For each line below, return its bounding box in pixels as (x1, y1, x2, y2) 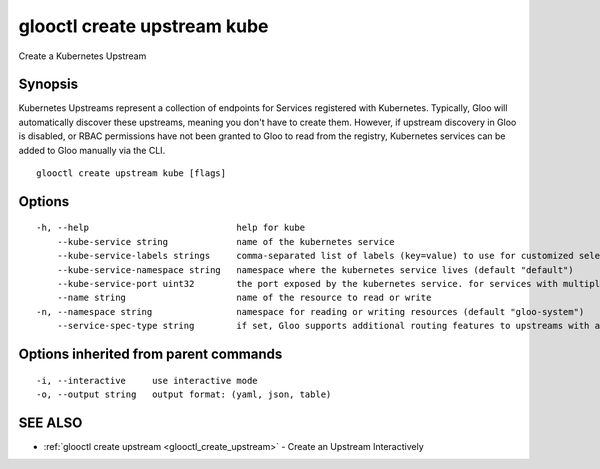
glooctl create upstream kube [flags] (36, 168, 227, 179)
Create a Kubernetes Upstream (18, 50, 147, 62)
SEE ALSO (18, 414, 83, 431)
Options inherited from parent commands (18, 345, 283, 362)
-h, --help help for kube (36, 222, 305, 234)
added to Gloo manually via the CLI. (18, 144, 166, 156)
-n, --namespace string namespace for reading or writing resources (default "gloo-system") (36, 306, 585, 317)
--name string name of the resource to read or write (56, 292, 432, 304)
